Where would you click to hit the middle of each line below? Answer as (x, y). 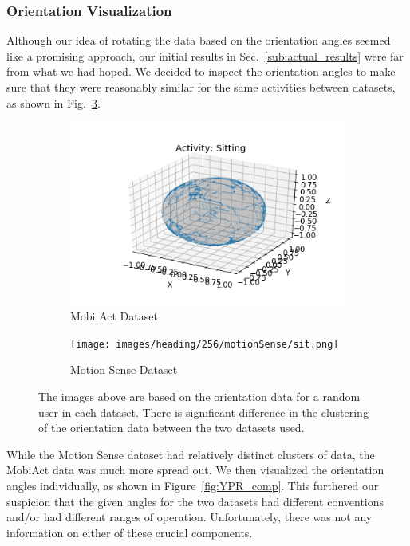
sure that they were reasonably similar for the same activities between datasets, (201, 87)
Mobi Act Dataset (114, 316)
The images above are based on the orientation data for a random (199, 396)
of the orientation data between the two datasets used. (171, 428)
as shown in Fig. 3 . (53, 102)
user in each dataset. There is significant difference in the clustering (203, 412)
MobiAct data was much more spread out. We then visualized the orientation (195, 470)
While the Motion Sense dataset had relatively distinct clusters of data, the (191, 454)
